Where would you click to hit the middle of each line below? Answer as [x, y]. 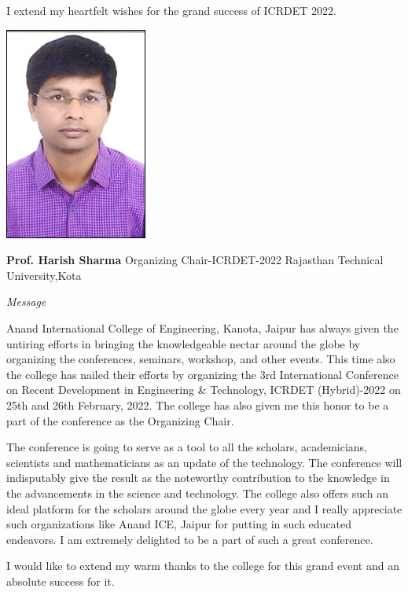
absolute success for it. [61, 581]
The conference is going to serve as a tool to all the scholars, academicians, [187, 447]
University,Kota [44, 275]
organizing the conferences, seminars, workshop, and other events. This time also [201, 359]
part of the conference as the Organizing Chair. [120, 420]
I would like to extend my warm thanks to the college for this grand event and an [203, 566]
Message [26, 302]
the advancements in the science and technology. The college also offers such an [198, 493]
